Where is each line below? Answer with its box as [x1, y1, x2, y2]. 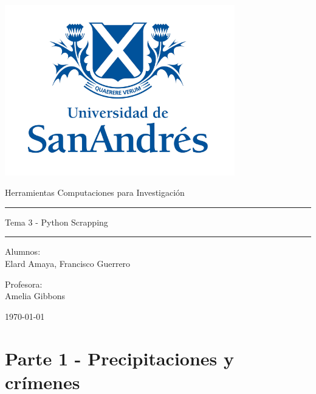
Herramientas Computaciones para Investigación [5, 186, 185, 199]
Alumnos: [5, 245, 41, 258]
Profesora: [5, 277, 43, 290]
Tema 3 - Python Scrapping [5, 215, 108, 228]
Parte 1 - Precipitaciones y [5, 345, 234, 370]
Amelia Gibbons [5, 289, 65, 302]
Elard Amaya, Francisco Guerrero [5, 257, 131, 270]
